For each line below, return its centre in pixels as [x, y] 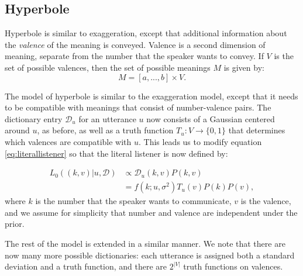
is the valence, [266, 201]
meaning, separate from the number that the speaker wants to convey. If [134, 56]
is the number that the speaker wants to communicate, [133, 201]
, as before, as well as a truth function [105, 130]
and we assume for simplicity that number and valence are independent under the [151, 212]
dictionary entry [34, 118]
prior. [15, 224]
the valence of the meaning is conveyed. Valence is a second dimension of [135, 44]
